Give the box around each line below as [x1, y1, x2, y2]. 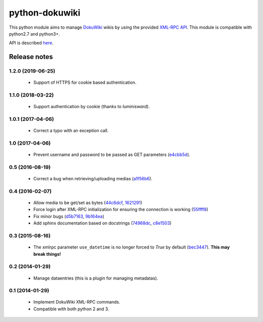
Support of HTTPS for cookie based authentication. [33, 79, 136, 85]
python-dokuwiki [9, 7, 80, 18]
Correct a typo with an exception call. [33, 128, 109, 133]
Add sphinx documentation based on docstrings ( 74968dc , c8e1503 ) [33, 220, 172, 226]
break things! [33, 251, 61, 257]
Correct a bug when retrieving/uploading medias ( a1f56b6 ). [33, 176, 153, 182]
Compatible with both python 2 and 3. [33, 306, 110, 312]
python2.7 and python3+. [9, 31, 60, 37]
